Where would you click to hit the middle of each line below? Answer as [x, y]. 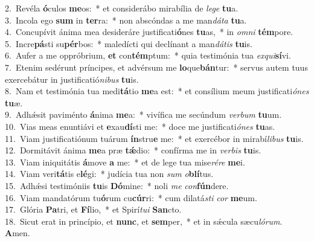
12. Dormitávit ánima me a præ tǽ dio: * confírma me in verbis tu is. [133, 150]
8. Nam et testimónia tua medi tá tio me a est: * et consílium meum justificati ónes [157, 91]
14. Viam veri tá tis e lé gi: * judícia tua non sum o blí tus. [109, 174]
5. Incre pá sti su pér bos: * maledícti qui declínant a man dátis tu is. [129, 43]
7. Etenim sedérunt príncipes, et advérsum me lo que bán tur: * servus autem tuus [156, 67]
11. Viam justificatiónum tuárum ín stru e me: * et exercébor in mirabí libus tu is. [154, 138]
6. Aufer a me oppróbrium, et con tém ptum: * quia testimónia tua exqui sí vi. [148, 55]
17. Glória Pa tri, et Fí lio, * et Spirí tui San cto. [93, 209]
